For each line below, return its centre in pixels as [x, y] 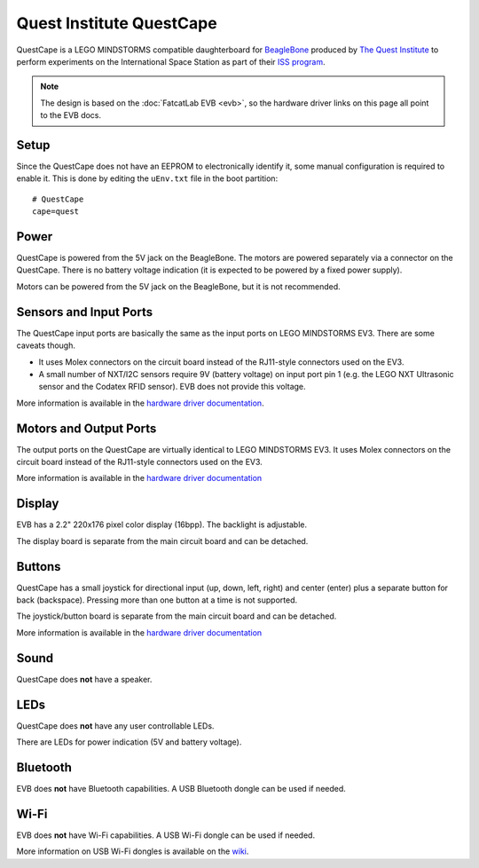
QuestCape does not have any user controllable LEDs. [115, 726]
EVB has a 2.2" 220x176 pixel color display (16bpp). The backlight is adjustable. [162, 525]
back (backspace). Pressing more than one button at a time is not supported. [157, 600]
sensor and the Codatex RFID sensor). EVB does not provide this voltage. [172, 387]
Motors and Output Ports [86, 428]
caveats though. [46, 345]
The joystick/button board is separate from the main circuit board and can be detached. [177, 616]
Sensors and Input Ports [85, 312]
